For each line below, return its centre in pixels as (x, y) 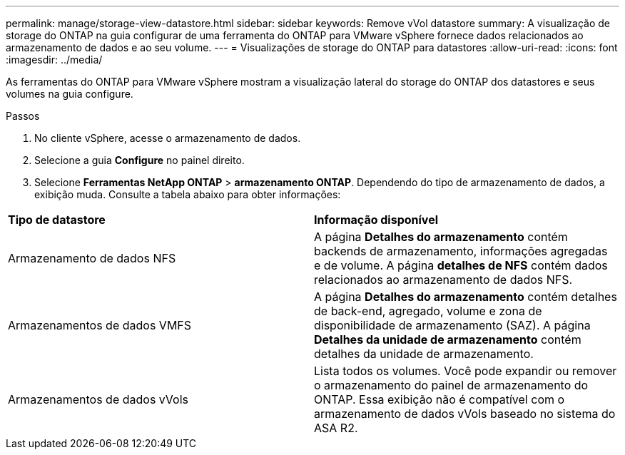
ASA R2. (336, 428)
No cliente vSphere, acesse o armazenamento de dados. (168, 138)
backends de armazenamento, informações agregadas (461, 251)
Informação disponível (376, 220)
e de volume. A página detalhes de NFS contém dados (461, 265)
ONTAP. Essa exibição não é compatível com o (439, 399)
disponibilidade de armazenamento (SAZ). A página (452, 325)
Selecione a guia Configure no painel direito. (139, 160)
